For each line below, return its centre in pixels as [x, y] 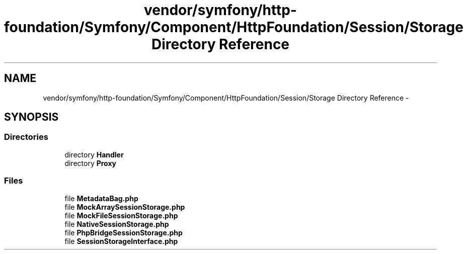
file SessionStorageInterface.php [121, 241]
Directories [26, 137]
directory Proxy [90, 163]
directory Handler [94, 154]
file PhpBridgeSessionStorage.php [124, 232]
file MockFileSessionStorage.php [121, 215]
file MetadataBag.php [101, 198]
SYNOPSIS [31, 117]
